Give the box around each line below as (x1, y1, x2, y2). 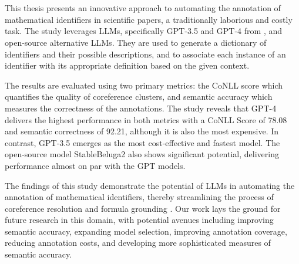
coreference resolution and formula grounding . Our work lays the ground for (5, 202, 281, 214)
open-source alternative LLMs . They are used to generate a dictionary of (5, 36, 267, 48)
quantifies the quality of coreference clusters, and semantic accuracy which (5, 90, 273, 103)
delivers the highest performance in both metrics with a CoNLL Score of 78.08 (5, 113, 287, 126)
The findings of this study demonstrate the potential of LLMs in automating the (5, 179, 295, 191)
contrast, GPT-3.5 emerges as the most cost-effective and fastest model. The (5, 136, 280, 148)
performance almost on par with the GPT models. (5, 159, 186, 171)
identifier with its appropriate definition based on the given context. (5, 59, 250, 72)
